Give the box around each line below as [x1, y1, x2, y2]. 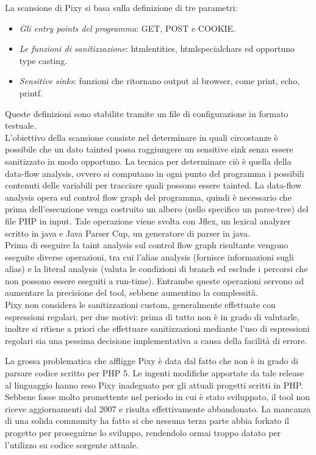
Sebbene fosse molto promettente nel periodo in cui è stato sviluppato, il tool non [5, 390, 311, 403]
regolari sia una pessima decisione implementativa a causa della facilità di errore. [5, 334, 307, 346]
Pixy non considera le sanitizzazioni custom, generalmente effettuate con [5, 298, 276, 311]
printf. [19, 86, 43, 99]
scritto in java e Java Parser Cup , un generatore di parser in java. [5, 226, 250, 239]
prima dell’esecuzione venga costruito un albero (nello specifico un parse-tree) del [5, 202, 309, 215]
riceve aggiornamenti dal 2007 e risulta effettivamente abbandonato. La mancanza [5, 402, 311, 415]
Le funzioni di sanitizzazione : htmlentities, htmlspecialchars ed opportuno [19, 42, 295, 55]
